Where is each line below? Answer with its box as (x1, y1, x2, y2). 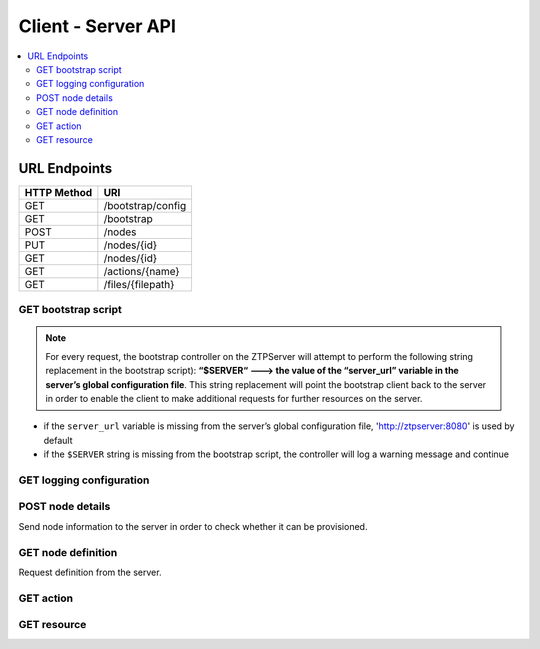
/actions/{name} (103, 264, 180, 278)
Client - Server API (18, 15, 177, 37)
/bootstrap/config (103, 198, 187, 212)
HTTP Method (24, 185, 93, 199)
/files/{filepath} (103, 277, 175, 291)
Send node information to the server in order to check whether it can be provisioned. (18, 520, 368, 532)
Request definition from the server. (18, 566, 162, 578)
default (43, 434, 74, 446)
